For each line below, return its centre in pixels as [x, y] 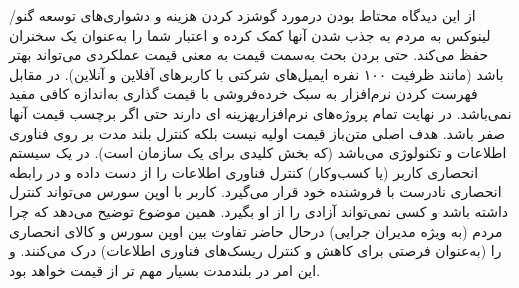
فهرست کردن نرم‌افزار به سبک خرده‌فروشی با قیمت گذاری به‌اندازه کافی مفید [243, 93]
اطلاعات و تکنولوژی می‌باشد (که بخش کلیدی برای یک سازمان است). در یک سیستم [258, 152]
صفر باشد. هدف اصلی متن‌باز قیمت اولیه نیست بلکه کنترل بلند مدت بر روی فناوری [257, 132]
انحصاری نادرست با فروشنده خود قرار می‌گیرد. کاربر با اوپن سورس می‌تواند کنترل [255, 191]
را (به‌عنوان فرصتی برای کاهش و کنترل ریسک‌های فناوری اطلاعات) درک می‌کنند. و [255, 250]
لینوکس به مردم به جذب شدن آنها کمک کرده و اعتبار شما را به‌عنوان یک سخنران [250, 34]
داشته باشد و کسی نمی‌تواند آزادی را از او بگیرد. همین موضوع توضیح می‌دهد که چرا [259, 210]
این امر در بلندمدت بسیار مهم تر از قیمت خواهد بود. [165, 269]
